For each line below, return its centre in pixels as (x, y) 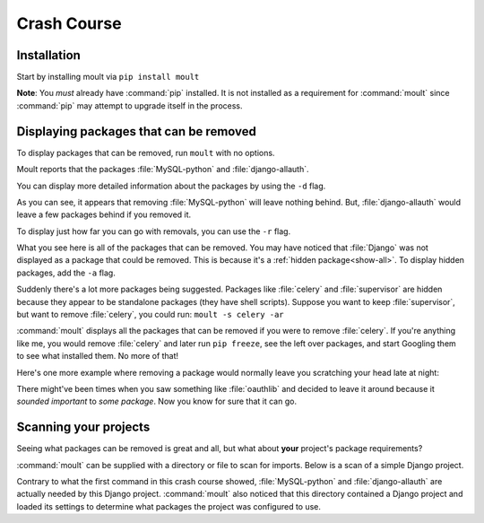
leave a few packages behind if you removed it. (104, 214)
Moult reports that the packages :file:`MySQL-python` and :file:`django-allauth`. (163, 170)
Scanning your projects (83, 427)
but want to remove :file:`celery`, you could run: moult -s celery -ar (150, 315)
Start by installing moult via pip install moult (108, 77)
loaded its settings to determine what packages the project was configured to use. (169, 506)
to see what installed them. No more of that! (98, 356)
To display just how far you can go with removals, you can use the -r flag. (154, 231)
